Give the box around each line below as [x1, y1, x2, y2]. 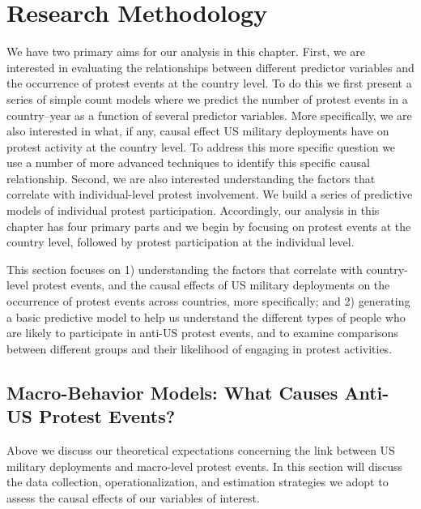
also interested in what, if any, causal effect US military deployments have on [6, 122, 389, 139]
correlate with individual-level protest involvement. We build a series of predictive [6, 186, 413, 203]
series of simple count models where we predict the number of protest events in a [6, 90, 408, 107]
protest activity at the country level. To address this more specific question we [6, 138, 396, 155]
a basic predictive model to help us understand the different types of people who [6, 308, 406, 325]
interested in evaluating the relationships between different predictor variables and [6, 58, 415, 75]
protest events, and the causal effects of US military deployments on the [32, 276, 390, 293]
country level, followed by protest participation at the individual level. [6, 233, 355, 250]
